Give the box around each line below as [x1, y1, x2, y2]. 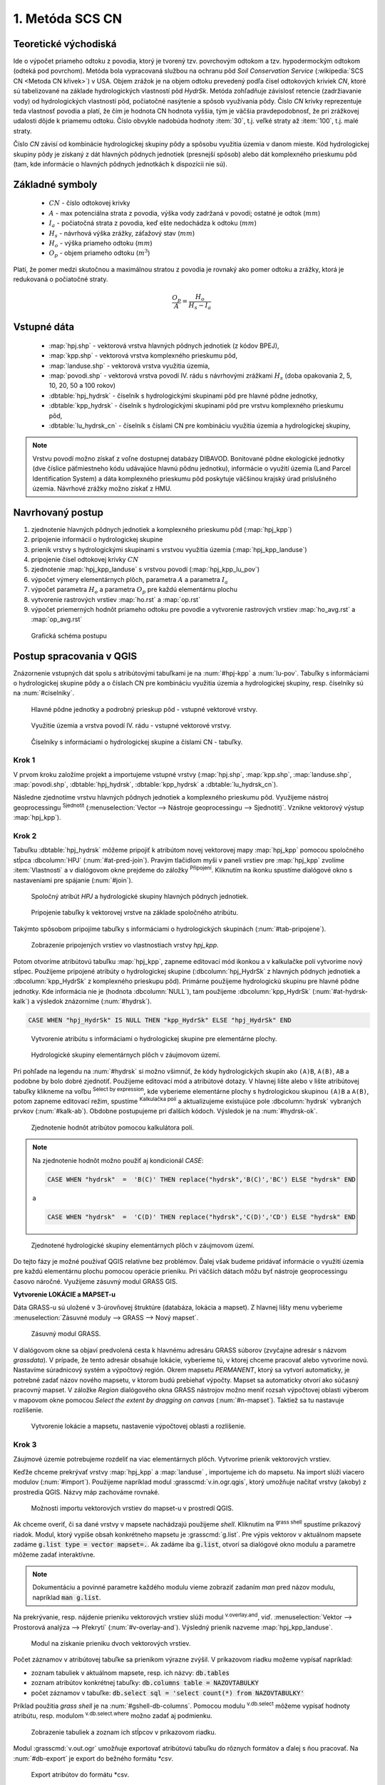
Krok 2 [13, 831, 37, 841]
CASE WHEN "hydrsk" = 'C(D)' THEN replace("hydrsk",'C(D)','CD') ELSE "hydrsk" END [47, 1212, 356, 1221]
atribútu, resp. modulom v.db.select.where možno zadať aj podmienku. [13, 1710, 212, 1720]
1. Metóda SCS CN [13, 11, 123, 26]
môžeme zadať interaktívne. [13, 1550, 96, 1559]
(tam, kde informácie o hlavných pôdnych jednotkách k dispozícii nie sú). [13, 159, 227, 168]
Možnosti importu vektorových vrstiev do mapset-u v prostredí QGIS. [31, 1504, 234, 1513]
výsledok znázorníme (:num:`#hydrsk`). [36, 997, 153, 1006]
